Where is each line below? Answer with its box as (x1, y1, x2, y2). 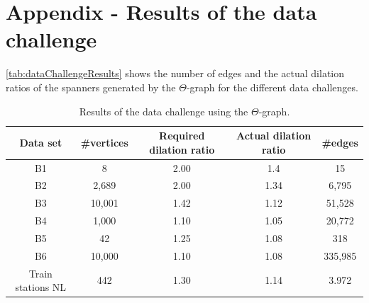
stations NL (15, 280, 67, 295)
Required (159, 128, 205, 143)
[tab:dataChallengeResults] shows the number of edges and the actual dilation (6, 66, 345, 81)
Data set (19, 135, 62, 149)
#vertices (80, 135, 128, 149)
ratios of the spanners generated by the (6, 79, 176, 94)
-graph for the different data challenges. (186, 79, 358, 94)
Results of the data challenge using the (79, 103, 248, 118)
